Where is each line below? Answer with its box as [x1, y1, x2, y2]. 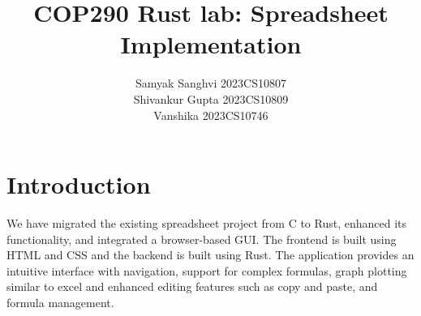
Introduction [6, 168, 151, 201]
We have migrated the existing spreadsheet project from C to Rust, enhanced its [6, 215, 407, 232]
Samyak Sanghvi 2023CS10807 [135, 75, 286, 92]
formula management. [6, 294, 114, 310]
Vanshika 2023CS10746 [153, 106, 268, 123]
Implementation [120, 28, 302, 61]
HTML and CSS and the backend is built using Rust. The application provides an [6, 246, 415, 263]
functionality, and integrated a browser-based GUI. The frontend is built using [6, 230, 397, 247]
